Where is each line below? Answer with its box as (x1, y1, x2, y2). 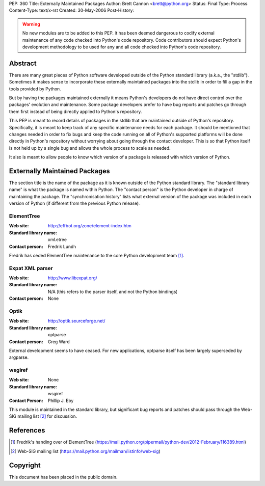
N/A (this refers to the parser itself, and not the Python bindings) (48, 289, 178, 295)
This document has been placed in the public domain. (9, 474, 118, 480)
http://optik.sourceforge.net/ (48, 318, 106, 324)
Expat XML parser (9, 265, 53, 271)
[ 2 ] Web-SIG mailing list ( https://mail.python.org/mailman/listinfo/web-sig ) (10, 448, 160, 454)
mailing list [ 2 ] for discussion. (17, 413, 77, 419)
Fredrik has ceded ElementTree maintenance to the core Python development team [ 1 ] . (9, 252, 185, 258)
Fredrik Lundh (48, 243, 76, 249)
